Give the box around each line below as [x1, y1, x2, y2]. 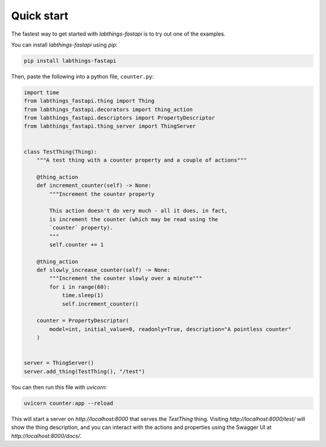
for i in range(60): [49, 283, 110, 290]
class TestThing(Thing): [24, 148, 98, 155]
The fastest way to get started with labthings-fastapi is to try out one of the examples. [11, 30, 226, 37]
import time [24, 89, 60, 96]
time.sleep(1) [62, 292, 104, 299]
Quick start [11, 9, 69, 22]
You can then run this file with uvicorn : [11, 384, 107, 391]
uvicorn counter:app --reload [24, 399, 113, 407]
